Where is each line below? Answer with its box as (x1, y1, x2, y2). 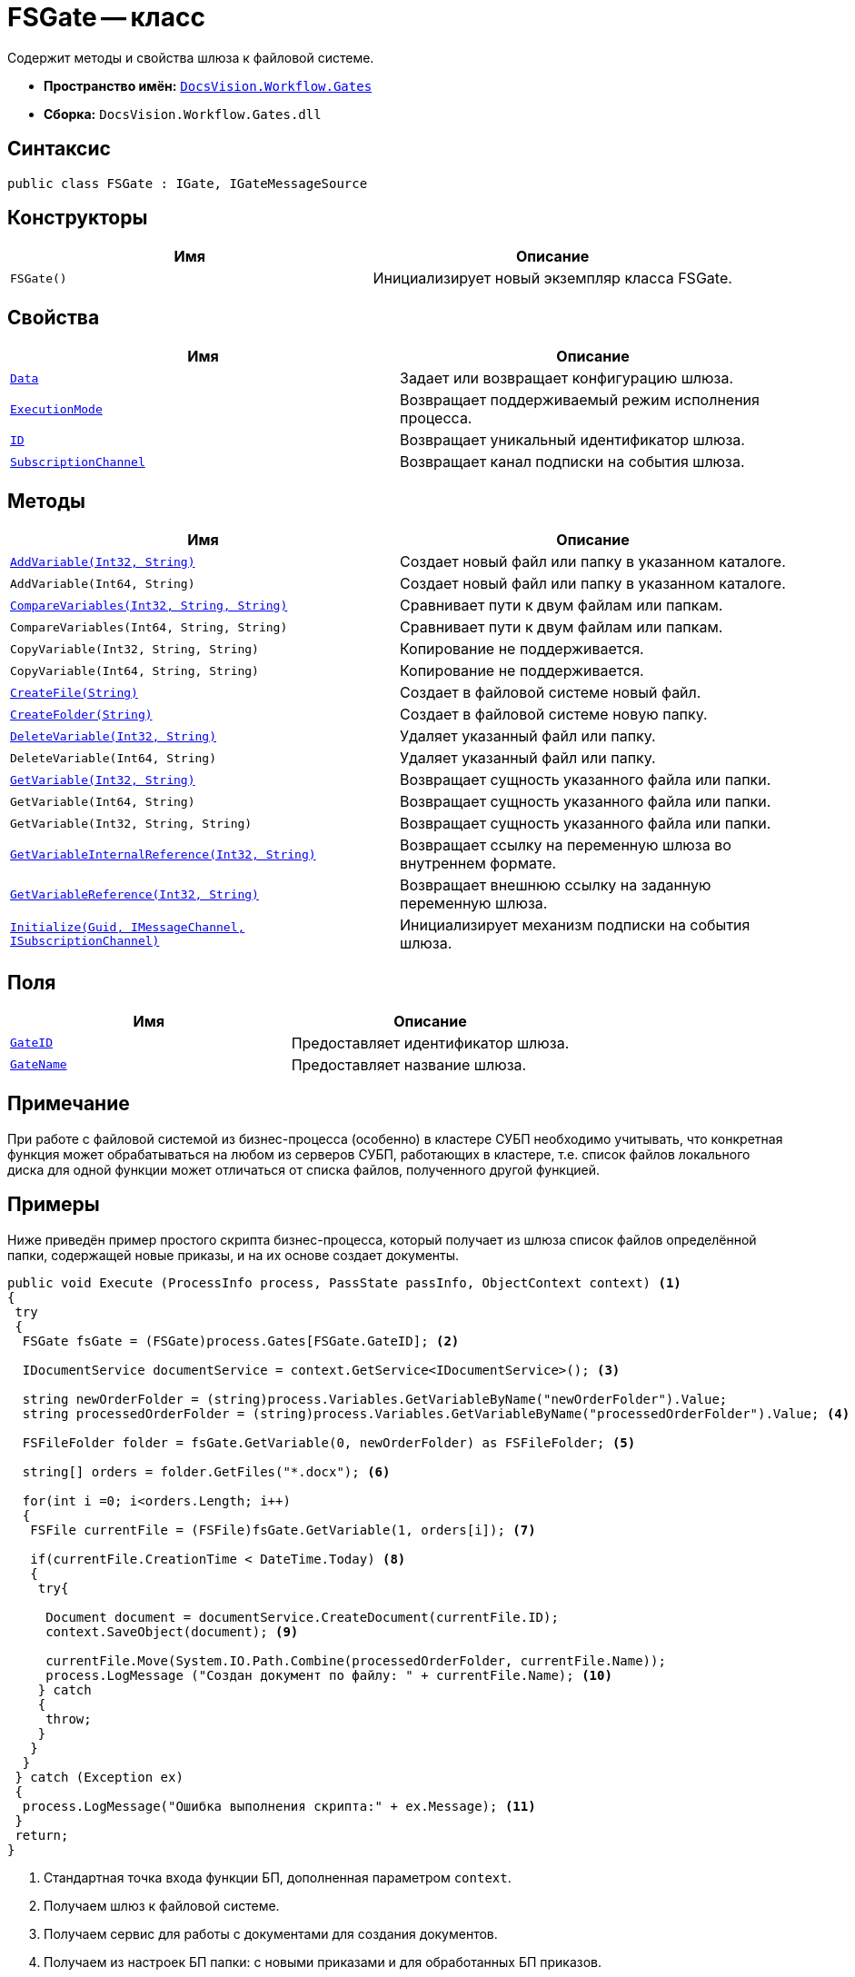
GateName (10, 1058, 67, 1072)
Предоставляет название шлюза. (291, 1055, 527, 1074)
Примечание (7, 1092, 130, 1116)
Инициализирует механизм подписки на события (400, 916, 751, 935)
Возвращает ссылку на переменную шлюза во (400, 836, 731, 855)
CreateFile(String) (10, 685, 138, 700)
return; (15, 1827, 69, 1843)
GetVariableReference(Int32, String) (10, 887, 259, 901)
